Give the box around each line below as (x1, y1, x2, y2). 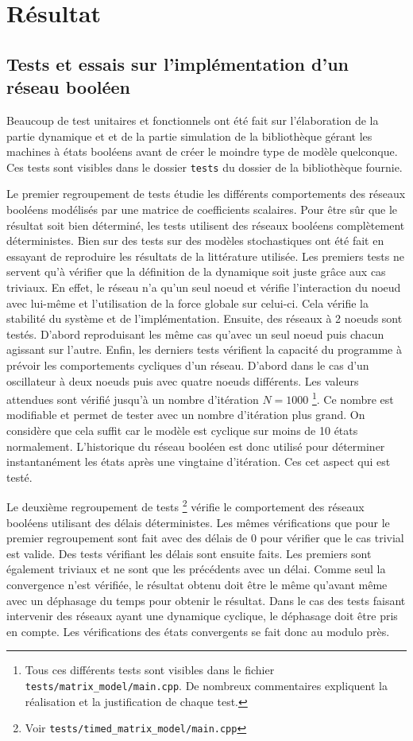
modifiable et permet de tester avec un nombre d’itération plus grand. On (6, 406, 365, 423)
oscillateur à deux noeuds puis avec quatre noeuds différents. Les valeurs (6, 372, 359, 389)
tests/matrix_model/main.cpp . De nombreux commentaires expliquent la (25, 677, 388, 693)
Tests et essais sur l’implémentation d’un (6, 51, 349, 76)
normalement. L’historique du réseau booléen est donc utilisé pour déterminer (6, 437, 385, 454)
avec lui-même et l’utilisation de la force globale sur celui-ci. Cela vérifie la (6, 294, 369, 311)
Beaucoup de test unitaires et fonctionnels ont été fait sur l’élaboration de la (6, 111, 379, 128)
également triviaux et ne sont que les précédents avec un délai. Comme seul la (6, 561, 386, 577)
